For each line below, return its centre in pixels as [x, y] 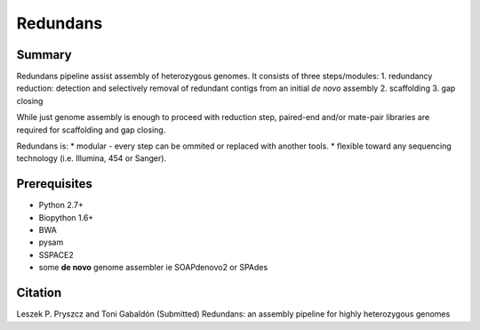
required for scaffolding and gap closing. [91, 130]
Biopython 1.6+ [66, 217]
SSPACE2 [56, 254]
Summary [44, 55]
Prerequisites [54, 184]
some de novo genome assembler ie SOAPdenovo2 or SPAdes [153, 268]
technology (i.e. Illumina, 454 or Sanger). [92, 158]
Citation [39, 293]
